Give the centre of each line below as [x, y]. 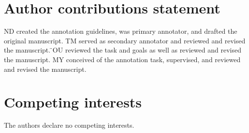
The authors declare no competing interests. [69, 125]
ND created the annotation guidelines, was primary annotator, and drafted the [121, 31]
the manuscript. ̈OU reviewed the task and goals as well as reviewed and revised [123, 50]
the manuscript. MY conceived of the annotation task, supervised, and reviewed [122, 59]
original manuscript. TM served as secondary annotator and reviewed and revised [125, 40]
